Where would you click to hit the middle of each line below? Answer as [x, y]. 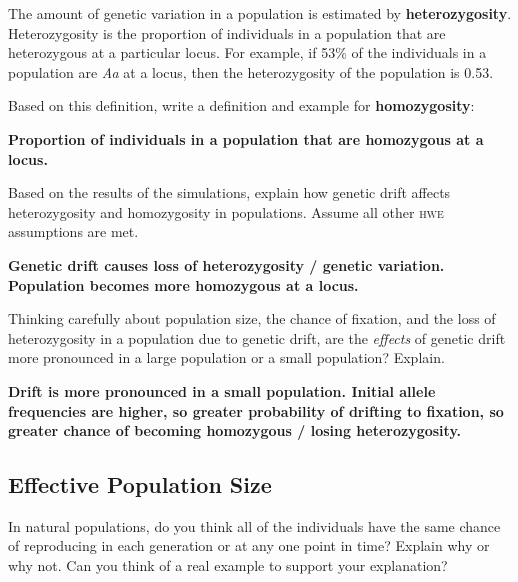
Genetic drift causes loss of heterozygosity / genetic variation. [226, 264]
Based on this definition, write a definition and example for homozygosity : [241, 105]
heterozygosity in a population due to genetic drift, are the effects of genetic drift [257, 337]
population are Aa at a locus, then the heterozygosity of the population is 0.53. [251, 71]
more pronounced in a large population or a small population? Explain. [226, 357]
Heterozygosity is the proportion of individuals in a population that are [227, 32]
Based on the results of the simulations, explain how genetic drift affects [229, 192]
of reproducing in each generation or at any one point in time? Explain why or [249, 545]
